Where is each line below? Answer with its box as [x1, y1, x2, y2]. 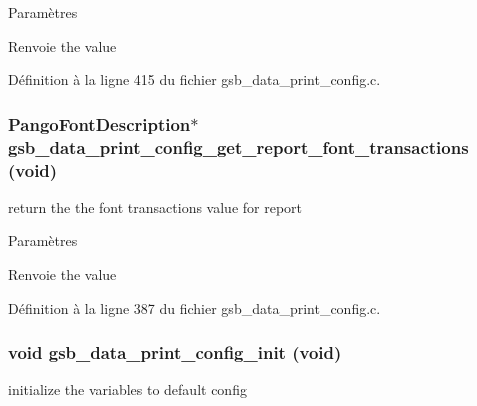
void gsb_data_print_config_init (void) [8, 340, 342, 365]
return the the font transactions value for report [8, 196, 303, 217]
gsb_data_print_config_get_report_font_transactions [8, 134, 469, 159]
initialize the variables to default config [8, 379, 247, 400]
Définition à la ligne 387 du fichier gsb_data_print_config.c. [8, 297, 381, 318]
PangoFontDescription [8, 111, 191, 136]
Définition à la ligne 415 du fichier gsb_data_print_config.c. [8, 69, 381, 90]
